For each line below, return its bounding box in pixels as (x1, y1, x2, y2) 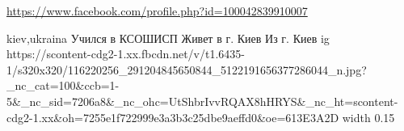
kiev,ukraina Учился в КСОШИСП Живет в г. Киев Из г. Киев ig (6, 29, 330, 46)
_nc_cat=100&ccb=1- (6, 77, 120, 94)
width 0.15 (342, 108, 395, 125)
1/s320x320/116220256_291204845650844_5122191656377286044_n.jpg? (6, 61, 367, 78)
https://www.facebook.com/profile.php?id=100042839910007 (6, 2, 308, 19)
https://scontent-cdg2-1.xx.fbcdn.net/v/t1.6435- (6, 45, 245, 62)
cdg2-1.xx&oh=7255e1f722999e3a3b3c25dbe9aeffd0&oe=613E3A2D (6, 108, 339, 125)
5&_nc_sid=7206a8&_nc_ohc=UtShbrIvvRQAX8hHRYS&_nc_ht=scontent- (6, 92, 398, 109)
